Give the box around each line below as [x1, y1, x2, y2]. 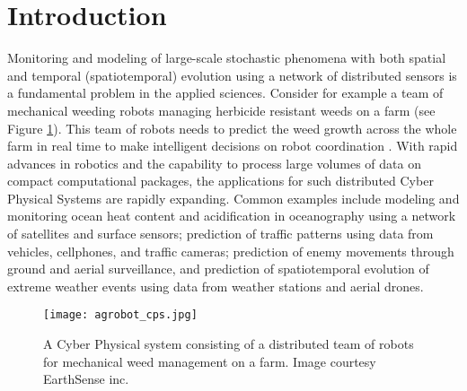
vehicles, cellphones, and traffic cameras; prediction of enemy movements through [7, 241, 454, 260]
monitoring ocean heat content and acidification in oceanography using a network [7, 206, 456, 225]
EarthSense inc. [43, 369, 129, 388]
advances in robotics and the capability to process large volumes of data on [7, 153, 421, 172]
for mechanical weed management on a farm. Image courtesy [43, 352, 376, 370]
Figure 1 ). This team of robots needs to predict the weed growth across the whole [7, 118, 457, 137]
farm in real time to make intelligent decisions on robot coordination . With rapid [7, 136, 458, 155]
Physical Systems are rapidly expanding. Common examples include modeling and [7, 188, 460, 207]
